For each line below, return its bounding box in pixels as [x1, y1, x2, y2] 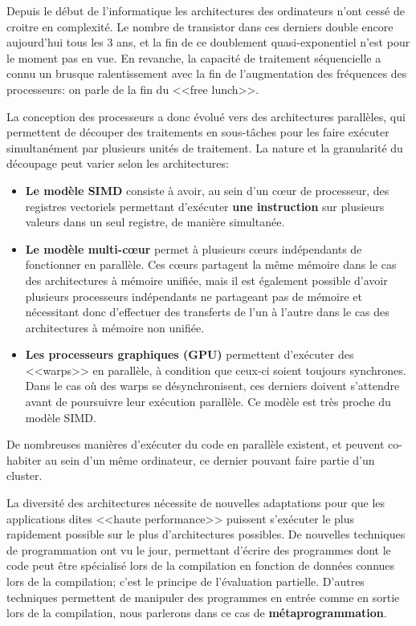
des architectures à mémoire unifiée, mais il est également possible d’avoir [25, 271, 388, 288]
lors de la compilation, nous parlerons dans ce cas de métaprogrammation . [6, 604, 387, 621]
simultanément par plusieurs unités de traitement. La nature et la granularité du [6, 139, 403, 156]
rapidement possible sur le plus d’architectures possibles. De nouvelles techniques [6, 526, 406, 543]
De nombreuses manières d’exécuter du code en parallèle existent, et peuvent [6, 436, 385, 453]
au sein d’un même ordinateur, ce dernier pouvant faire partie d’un [45, 451, 375, 468]
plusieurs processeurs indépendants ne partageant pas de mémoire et [25, 287, 362, 304]
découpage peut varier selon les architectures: [6, 155, 229, 172]
